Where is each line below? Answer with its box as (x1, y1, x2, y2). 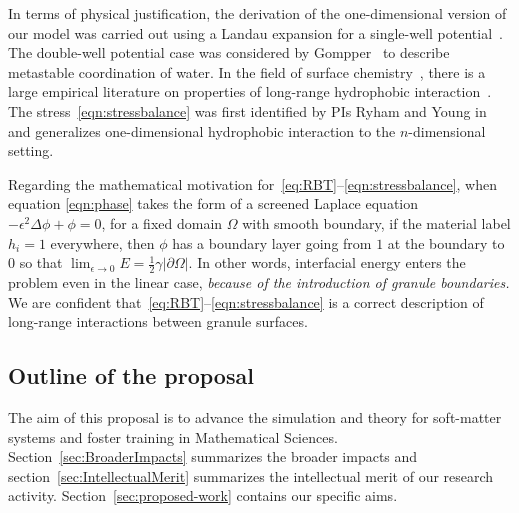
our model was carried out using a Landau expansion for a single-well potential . (8, 22, 503, 43)
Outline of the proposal (8, 360, 254, 391)
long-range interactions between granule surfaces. (8, 311, 308, 332)
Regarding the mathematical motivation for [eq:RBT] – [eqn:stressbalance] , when (8, 173, 498, 194)
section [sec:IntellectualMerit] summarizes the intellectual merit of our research (8, 465, 494, 486)
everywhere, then (50, 232, 155, 253)
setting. (8, 140, 54, 161)
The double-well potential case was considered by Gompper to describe (8, 42, 450, 63)
